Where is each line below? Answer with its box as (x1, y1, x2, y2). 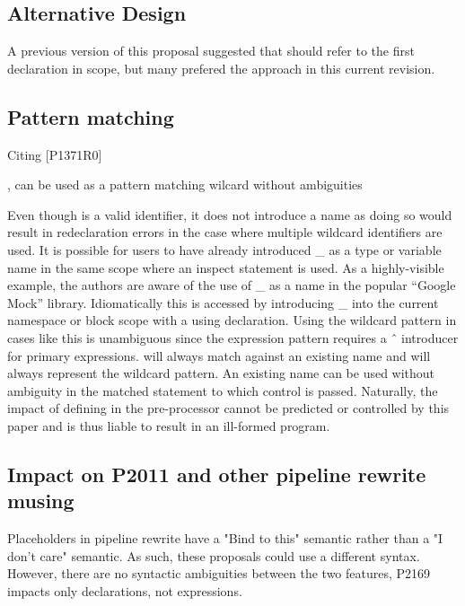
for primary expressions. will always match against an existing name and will (7, 346, 431, 364)
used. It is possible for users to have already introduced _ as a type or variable (7, 240, 442, 259)
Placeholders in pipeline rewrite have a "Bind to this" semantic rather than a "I (7, 529, 443, 548)
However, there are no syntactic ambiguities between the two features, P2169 (7, 564, 431, 583)
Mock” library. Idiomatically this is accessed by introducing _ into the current (7, 293, 439, 312)
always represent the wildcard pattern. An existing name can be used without (7, 364, 435, 382)
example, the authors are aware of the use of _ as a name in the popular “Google (7, 276, 456, 294)
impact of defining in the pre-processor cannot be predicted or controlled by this (7, 399, 450, 417)
